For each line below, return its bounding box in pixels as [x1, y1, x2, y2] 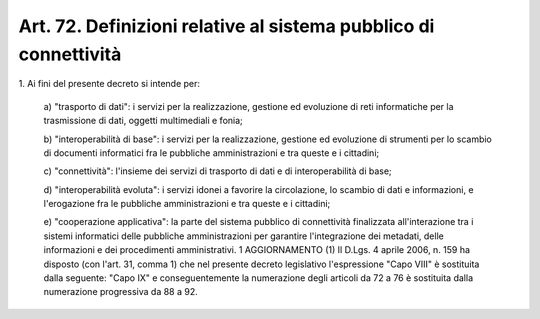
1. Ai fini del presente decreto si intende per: [18, 78, 200, 90]
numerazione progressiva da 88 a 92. [43, 286, 199, 298]
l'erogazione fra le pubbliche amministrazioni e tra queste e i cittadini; [43, 198, 331, 210]
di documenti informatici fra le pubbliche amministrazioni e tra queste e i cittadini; [43, 146, 380, 159]
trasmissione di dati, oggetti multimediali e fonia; [43, 115, 244, 127]
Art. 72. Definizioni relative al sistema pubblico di [18, 15, 435, 37]
